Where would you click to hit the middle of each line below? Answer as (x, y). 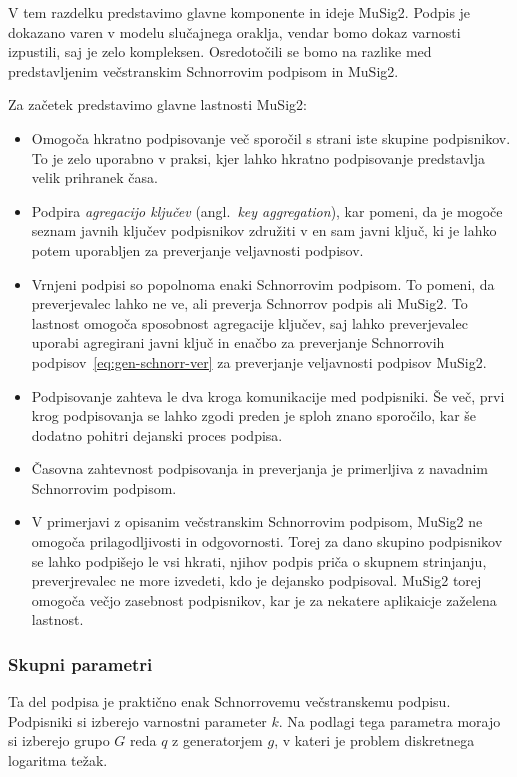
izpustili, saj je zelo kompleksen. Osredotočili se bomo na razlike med (220, 51)
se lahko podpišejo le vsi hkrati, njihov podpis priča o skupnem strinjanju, (259, 560)
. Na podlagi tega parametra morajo (389, 720)
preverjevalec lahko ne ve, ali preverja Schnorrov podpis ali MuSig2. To (249, 303)
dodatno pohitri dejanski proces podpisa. (157, 434)
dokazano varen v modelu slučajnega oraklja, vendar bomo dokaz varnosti (234, 31)
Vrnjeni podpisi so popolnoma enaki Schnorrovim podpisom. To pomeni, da (263, 283)
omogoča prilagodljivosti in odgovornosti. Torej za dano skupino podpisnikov (267, 541)
